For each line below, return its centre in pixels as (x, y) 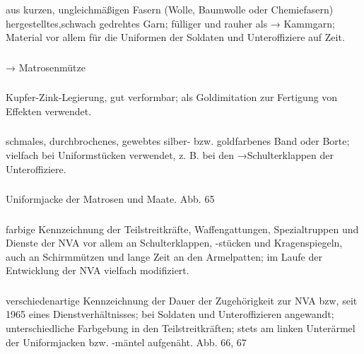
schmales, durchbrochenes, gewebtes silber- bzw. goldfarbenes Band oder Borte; (178, 141)
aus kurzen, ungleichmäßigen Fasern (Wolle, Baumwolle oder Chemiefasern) (170, 9)
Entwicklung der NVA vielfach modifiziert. (98, 270)
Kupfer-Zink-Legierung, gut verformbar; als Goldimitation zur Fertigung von (172, 97)
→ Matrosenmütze (46, 67)
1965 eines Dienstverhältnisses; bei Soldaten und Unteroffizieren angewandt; (170, 314)
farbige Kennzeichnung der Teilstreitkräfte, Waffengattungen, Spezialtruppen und (182, 229)
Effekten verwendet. (49, 111)
